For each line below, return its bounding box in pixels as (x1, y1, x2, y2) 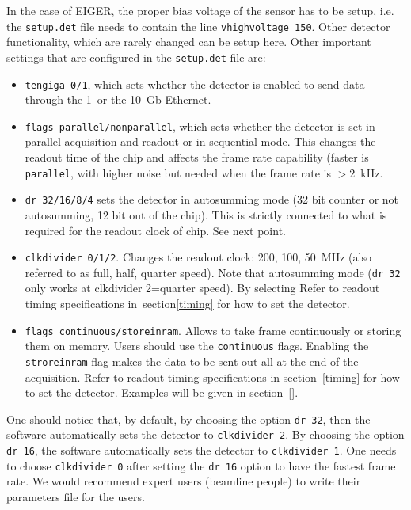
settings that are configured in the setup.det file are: (6, 48, 266, 65)
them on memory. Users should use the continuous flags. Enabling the (25, 337, 369, 354)
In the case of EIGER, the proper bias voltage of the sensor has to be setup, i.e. (6, 2, 394, 18)
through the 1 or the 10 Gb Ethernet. (25, 91, 211, 108)
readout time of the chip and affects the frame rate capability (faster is (25, 149, 369, 165)
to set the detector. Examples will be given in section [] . (25, 384, 299, 401)
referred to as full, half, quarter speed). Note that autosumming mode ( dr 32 (25, 264, 401, 280)
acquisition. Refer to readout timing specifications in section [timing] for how (25, 368, 400, 385)
